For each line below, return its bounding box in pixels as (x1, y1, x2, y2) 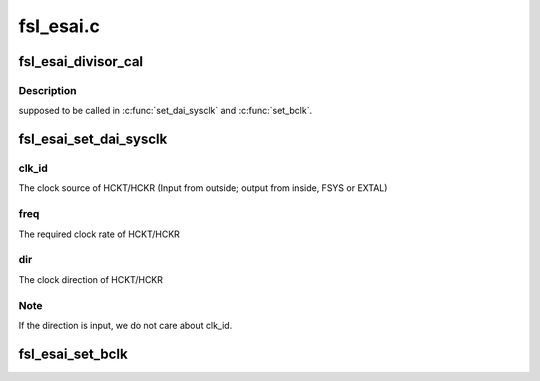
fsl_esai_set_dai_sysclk (18, 131, 168, 148)
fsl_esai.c (18, 15, 100, 37)
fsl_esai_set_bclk (18, 345, 129, 362)
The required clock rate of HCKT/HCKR (18, 228, 180, 240)
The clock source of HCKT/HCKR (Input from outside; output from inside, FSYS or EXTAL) (18, 182, 388, 194)
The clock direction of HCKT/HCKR (18, 273, 164, 285)
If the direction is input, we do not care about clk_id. (18, 319, 233, 331)
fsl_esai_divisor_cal (18, 53, 144, 70)
